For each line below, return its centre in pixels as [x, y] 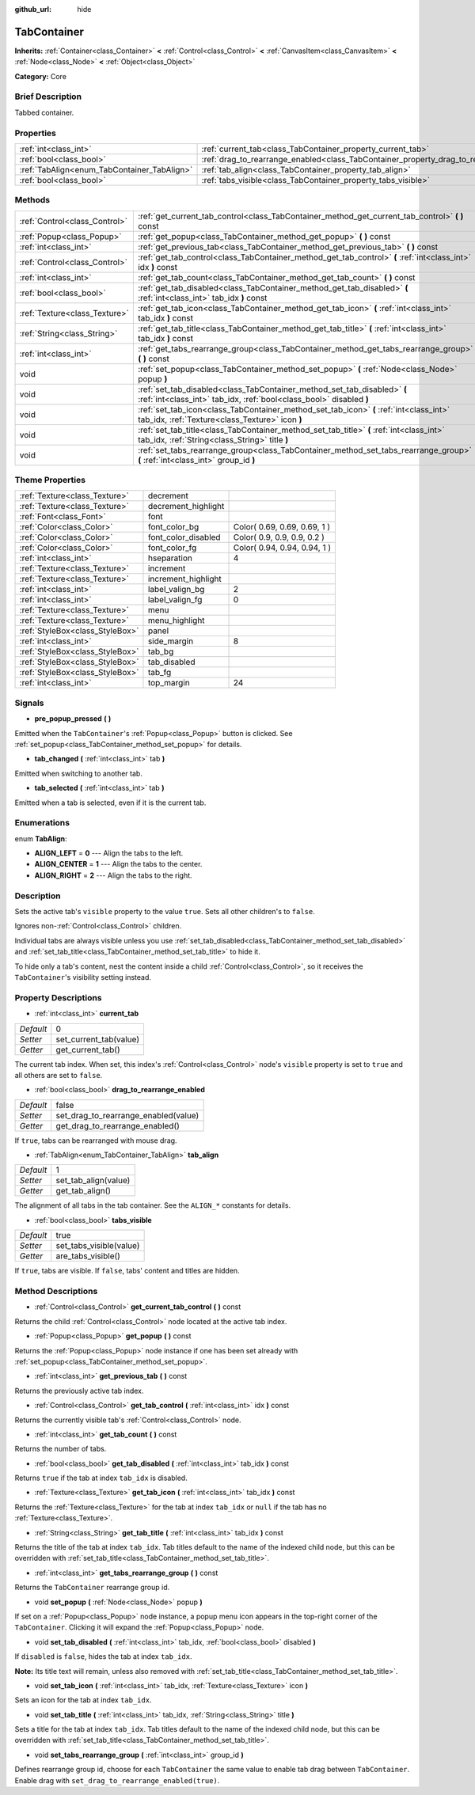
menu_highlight [176, 620]
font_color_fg [172, 548]
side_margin [171, 641]
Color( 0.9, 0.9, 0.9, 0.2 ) [279, 537]
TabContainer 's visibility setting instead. [83, 977]
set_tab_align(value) [93, 1181]
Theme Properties [50, 480]
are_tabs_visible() [88, 1256]
